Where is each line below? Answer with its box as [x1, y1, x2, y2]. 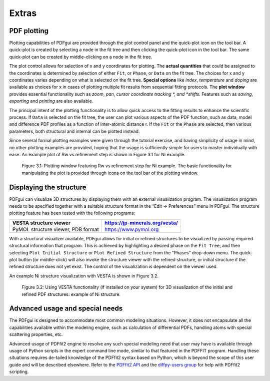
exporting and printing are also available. [9, 98, 93, 104]
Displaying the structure [9, 183, 87, 191]
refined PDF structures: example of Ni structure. [21, 291, 121, 297]
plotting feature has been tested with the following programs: [9, 210, 135, 216]
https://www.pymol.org [104, 226, 159, 233]
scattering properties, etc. [9, 331, 63, 337]
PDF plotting [9, 27, 49, 35]
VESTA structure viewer [12, 219, 71, 226]
